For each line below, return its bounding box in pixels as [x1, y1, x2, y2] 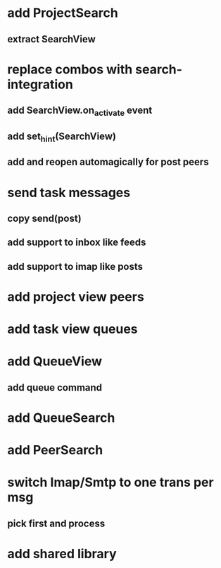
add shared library [7, 545, 118, 562]
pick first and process [7, 517, 106, 529]
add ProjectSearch [7, 5, 118, 21]
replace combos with [7, 61, 133, 77]
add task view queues [7, 321, 139, 337]
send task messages [7, 184, 131, 201]
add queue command [7, 381, 103, 394]
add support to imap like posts [7, 260, 143, 273]
